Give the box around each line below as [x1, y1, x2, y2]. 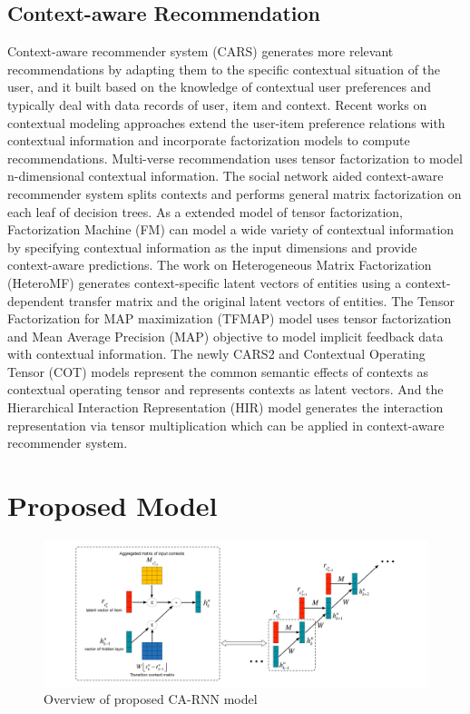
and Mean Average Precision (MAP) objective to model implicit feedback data [7, 326, 444, 345]
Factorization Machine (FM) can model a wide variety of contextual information [7, 220, 455, 239]
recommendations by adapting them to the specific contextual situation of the [7, 59, 441, 78]
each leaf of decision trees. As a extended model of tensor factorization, [7, 202, 403, 221]
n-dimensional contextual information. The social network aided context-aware [7, 166, 444, 185]
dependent [7, 291, 65, 310]
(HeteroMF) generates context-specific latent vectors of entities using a [7, 273, 402, 292]
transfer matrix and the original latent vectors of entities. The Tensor [68, 291, 455, 310]
